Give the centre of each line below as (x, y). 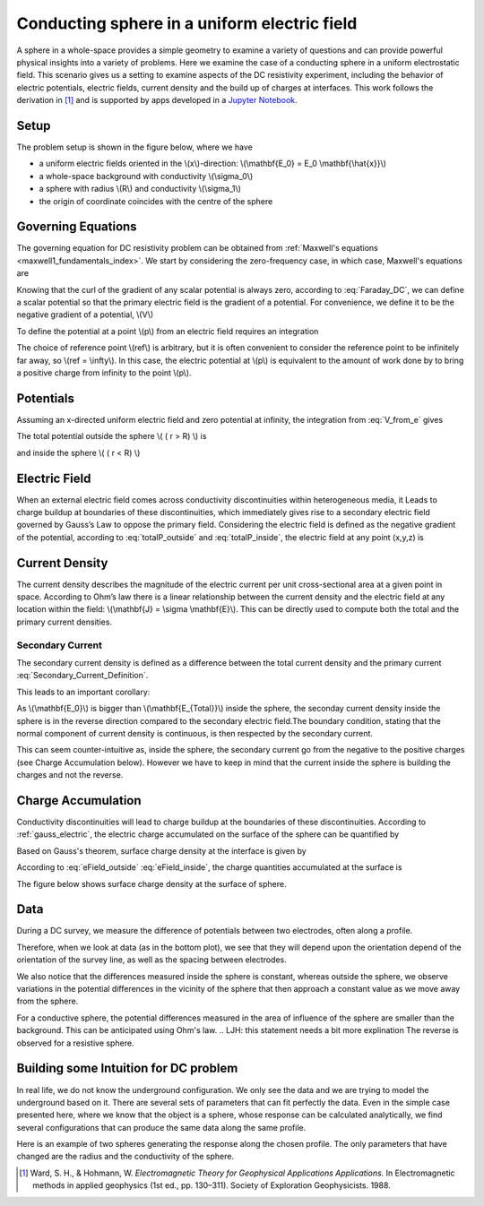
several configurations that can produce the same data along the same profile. (161, 1127)
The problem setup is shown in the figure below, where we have (134, 147)
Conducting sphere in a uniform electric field (187, 23)
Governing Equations (77, 227)
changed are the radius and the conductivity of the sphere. (125, 1157)
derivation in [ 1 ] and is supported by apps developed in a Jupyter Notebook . (157, 100)
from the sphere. (48, 1001)
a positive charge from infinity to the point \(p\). (104, 373)
